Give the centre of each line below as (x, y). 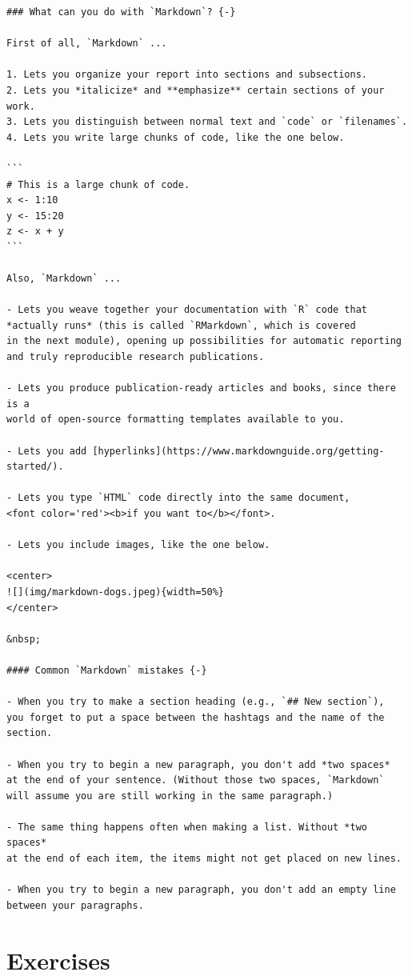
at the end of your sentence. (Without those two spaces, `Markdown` (196, 780)
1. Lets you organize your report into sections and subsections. (187, 75)
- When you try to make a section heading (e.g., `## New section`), (196, 702)
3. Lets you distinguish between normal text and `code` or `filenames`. (207, 122)
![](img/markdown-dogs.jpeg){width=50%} (116, 592)
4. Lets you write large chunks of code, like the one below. (176, 137)
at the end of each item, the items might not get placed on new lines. (204, 859)
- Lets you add (47, 451)
